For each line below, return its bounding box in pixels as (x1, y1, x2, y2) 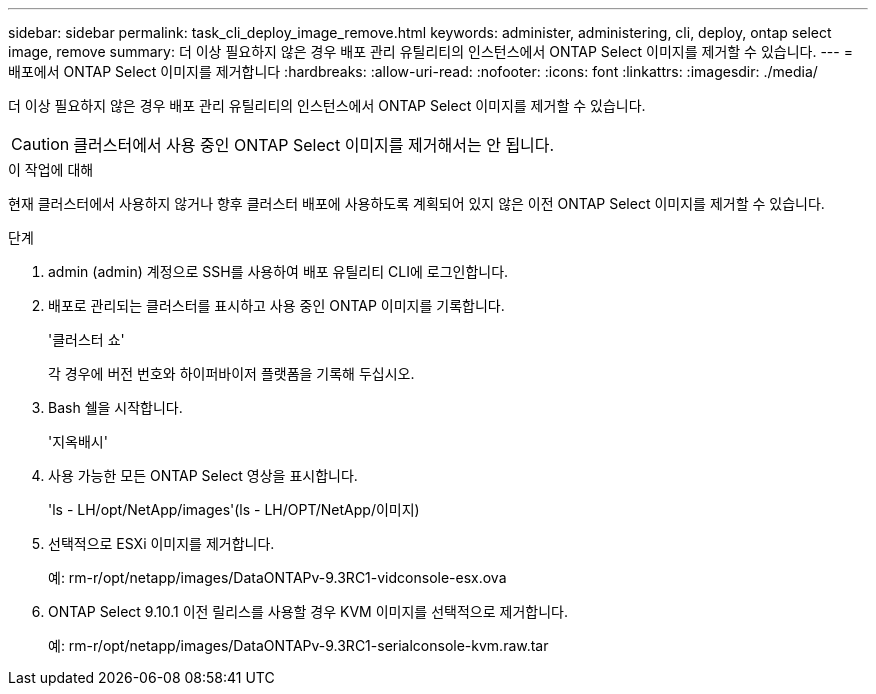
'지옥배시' (48, 433, 108, 450)
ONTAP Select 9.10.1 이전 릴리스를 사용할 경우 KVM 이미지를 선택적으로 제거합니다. (48, 603, 568, 620)
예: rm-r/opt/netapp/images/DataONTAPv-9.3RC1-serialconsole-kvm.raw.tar (48, 637, 549, 654)
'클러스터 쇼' (48, 331, 125, 348)
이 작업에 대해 (8, 161, 94, 178)
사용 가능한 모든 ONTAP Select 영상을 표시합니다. (48, 467, 358, 484)
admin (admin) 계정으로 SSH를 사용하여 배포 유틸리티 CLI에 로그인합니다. (48, 263, 509, 280)
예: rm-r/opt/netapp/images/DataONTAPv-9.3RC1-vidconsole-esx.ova (48, 569, 507, 586)
